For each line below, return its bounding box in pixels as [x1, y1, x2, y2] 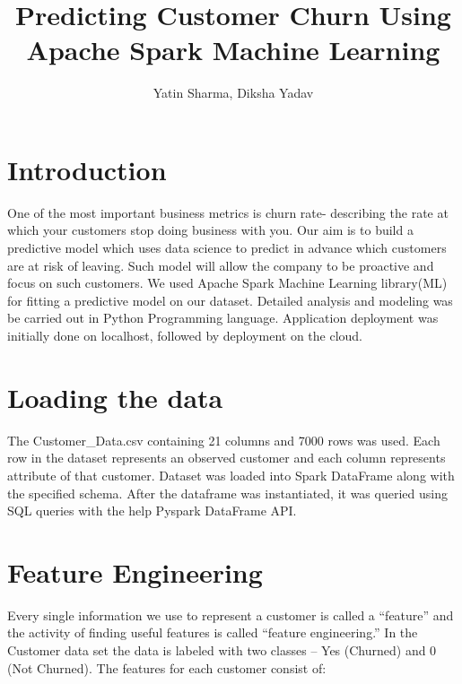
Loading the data [7, 378, 223, 415]
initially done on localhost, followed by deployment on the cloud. [7, 326, 363, 344]
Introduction [7, 151, 167, 187]
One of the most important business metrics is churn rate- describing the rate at [7, 203, 449, 221]
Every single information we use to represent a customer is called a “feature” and [7, 605, 454, 624]
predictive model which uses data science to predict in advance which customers [7, 238, 447, 257]
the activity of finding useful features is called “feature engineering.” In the [7, 623, 418, 642]
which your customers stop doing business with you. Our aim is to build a [7, 221, 414, 239]
